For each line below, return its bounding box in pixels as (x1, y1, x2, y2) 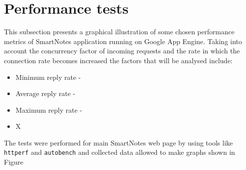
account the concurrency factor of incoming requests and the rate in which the (4, 46, 240, 56)
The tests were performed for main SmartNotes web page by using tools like (4, 137, 233, 147)
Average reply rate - (15, 88, 76, 98)
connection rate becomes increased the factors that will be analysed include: (4, 55, 233, 65)
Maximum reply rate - (15, 104, 82, 115)
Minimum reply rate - (15, 72, 81, 82)
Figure (4, 157, 24, 167)
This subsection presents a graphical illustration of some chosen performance (4, 26, 235, 37)
